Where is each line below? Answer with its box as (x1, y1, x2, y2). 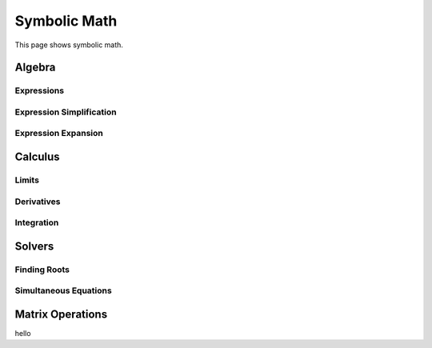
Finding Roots (14, 264, 70, 275)
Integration (14, 217, 59, 228)
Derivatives (14, 196, 61, 207)
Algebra (14, 61, 56, 74)
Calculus (14, 150, 60, 164)
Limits (14, 174, 40, 186)
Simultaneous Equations (14, 285, 112, 296)
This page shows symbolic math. (14, 40, 124, 50)
